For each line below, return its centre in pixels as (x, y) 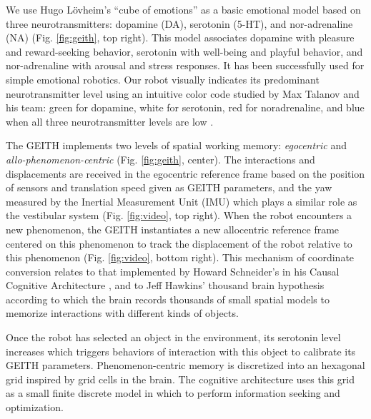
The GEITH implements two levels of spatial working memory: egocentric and (177, 145)
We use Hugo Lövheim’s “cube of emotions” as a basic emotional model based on (183, 9)
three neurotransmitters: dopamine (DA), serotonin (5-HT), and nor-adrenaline (179, 23)
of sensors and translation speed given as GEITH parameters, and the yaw (169, 187)
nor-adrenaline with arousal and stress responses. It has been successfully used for (185, 65)
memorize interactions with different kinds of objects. (122, 313)
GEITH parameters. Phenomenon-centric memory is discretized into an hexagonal (185, 365)
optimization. (35, 407)
